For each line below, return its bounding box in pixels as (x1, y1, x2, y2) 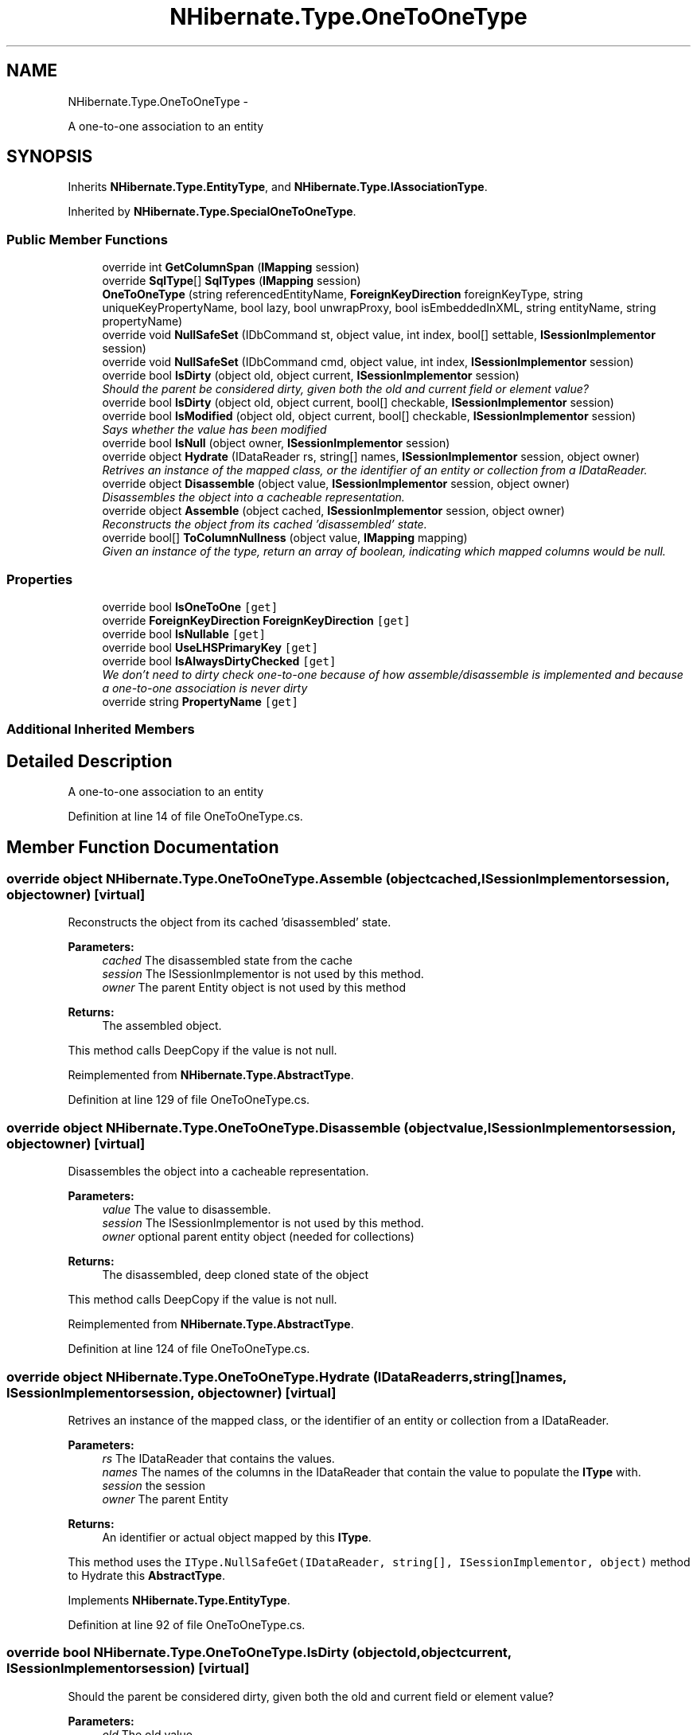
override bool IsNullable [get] (102, 626, 266, 641)
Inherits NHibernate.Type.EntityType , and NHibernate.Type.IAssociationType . (68, 180, 488, 194)
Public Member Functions (6, 231, 168, 248)
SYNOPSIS (6, 146, 93, 167)
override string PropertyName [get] (102, 694, 298, 708)
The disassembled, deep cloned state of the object (102, 1268, 369, 1282)
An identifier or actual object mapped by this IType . (102, 1530, 372, 1544)
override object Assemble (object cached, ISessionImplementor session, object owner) (102, 504, 565, 518)
